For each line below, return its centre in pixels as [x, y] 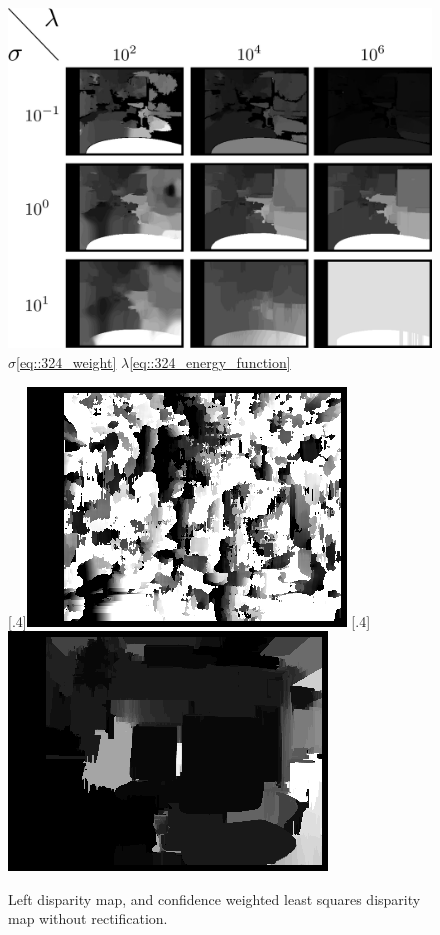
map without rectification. [88, 918]
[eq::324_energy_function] [210, 361]
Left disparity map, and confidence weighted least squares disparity [214, 898]
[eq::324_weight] [66, 361]
